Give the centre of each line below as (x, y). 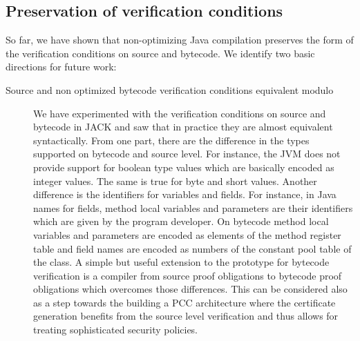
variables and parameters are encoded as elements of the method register (187, 234)
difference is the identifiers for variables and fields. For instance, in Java (185, 194)
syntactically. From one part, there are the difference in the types (171, 140)
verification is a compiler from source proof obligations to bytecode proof (188, 275)
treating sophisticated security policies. (115, 330)
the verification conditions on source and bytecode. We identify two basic (160, 53)
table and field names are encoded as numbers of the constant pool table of (192, 248)
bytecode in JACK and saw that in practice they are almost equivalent (183, 127)
